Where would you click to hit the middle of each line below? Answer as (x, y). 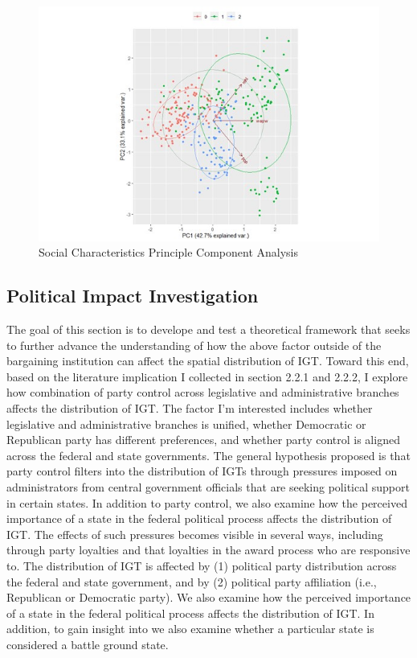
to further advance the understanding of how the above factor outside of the (194, 345)
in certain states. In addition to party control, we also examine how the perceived (207, 502)
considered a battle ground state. (88, 644)
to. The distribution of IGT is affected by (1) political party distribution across (202, 565)
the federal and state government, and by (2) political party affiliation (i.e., (192, 581)
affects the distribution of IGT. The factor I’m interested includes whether (190, 408)
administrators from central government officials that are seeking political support (208, 487)
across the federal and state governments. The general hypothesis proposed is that (208, 455)
